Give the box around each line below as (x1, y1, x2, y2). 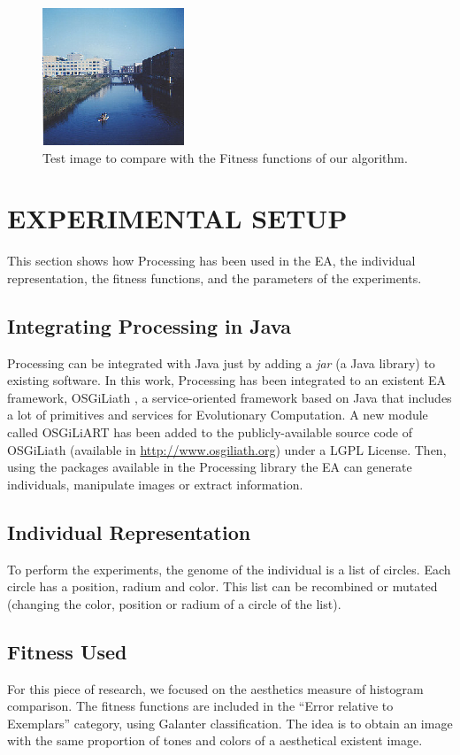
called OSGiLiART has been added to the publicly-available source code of (7, 423, 413, 442)
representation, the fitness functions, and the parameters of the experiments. (7, 268, 422, 287)
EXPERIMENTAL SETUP (7, 200, 348, 236)
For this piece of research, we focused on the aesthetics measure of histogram (7, 679, 424, 697)
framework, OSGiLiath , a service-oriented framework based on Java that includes (7, 388, 452, 406)
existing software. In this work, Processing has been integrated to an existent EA (7, 371, 447, 389)
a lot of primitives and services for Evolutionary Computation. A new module (7, 405, 428, 424)
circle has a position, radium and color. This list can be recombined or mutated (7, 577, 438, 596)
